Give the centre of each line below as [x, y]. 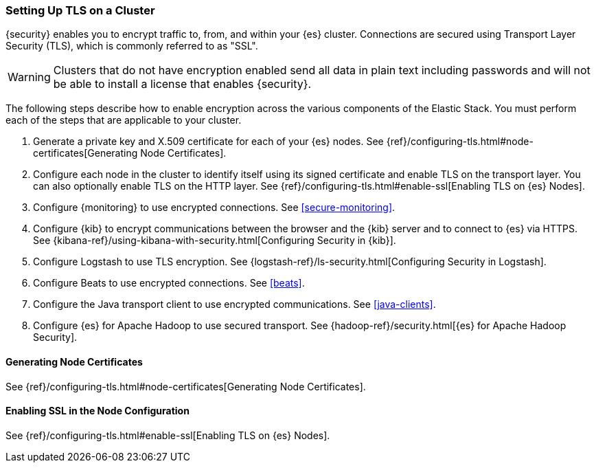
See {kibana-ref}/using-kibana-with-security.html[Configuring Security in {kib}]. [215, 241]
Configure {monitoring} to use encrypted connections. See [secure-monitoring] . [214, 208]
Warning [29, 77]
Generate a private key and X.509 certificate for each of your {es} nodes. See [208, 142]
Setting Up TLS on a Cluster [80, 10]
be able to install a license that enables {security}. [182, 84]
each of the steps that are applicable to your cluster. [124, 120]
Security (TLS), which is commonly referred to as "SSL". [132, 46]
